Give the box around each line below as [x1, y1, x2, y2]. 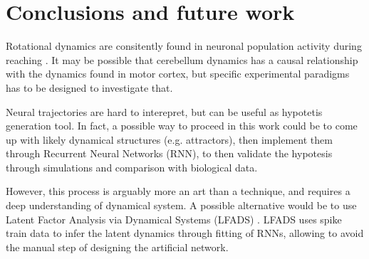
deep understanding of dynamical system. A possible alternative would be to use [6, 198, 357, 213]
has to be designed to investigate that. [6, 80, 173, 95]
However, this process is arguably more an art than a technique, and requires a [6, 184, 350, 199]
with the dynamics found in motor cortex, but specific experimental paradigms [6, 66, 350, 81]
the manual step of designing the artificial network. [6, 239, 229, 254]
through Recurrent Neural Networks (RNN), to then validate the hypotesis [6, 146, 333, 161]
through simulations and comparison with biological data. [6, 159, 258, 174]
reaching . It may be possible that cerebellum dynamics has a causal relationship [6, 52, 358, 67]
